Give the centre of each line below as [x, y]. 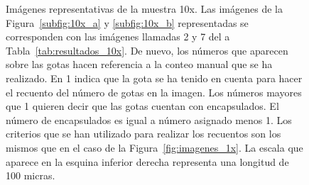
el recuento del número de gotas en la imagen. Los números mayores [154, 92]
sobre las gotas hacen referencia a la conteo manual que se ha [139, 64]
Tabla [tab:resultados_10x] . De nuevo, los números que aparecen [147, 50]
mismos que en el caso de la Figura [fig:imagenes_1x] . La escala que [154, 147]
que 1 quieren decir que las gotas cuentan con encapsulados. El [142, 106]
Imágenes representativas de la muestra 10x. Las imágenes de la [144, 9]
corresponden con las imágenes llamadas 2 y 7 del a [118, 37]
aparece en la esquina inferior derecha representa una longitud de [147, 161]
